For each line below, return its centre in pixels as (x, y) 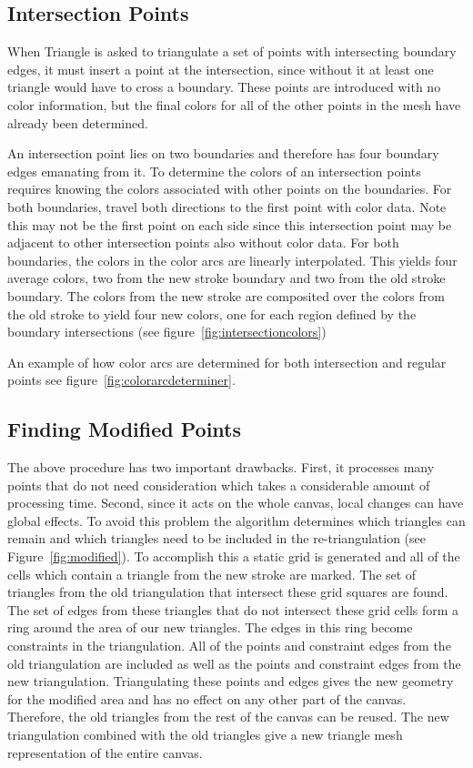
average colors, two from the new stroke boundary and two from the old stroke (226, 278)
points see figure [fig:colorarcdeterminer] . (121, 380)
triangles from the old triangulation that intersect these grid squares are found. (228, 592)
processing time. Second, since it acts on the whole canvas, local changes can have (236, 503)
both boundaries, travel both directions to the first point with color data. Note (227, 206)
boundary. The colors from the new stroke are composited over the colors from (226, 295)
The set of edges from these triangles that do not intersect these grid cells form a (233, 609)
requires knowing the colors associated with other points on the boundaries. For (230, 189)
